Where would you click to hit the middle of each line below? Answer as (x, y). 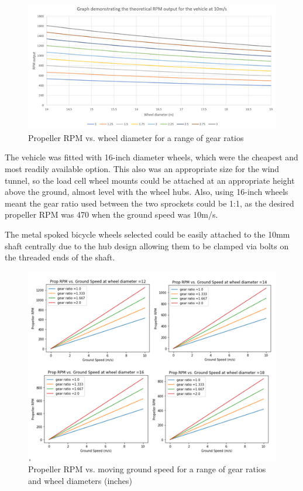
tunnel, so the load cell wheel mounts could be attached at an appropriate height (150, 180)
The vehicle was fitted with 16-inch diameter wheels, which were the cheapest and (151, 157)
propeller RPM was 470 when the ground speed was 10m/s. (111, 214)
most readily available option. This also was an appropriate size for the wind (142, 169)
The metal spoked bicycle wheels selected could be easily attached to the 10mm (147, 234)
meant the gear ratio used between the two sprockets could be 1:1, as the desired (149, 203)
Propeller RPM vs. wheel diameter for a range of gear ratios (136, 137)
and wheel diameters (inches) (80, 480)
